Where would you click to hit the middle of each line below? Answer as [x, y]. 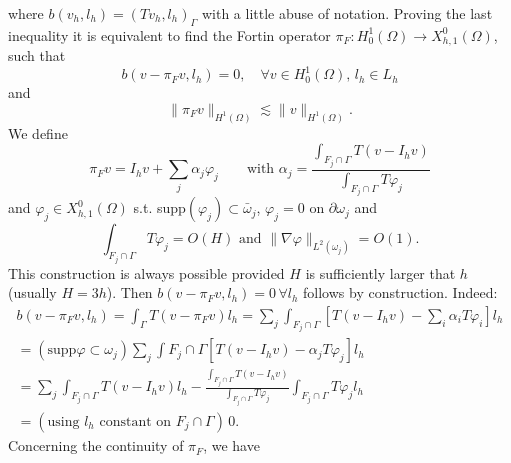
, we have [231, 445]
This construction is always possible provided [146, 272]
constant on [135, 422]
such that [37, 55]
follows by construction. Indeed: [400, 292]
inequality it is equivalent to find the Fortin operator [169, 34]
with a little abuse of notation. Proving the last [347, 13]
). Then [129, 292]
